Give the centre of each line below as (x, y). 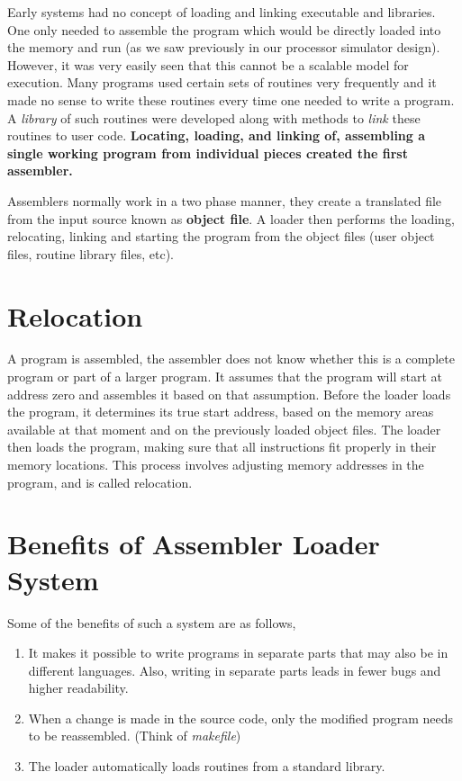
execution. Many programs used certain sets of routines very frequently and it (222, 82)
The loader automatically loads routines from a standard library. (207, 766)
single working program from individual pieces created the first (208, 153)
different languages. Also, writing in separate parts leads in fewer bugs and (235, 670)
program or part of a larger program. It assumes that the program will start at (225, 377)
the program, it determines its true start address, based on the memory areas (221, 412)
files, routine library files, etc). (91, 253)
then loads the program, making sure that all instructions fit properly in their (222, 447)
